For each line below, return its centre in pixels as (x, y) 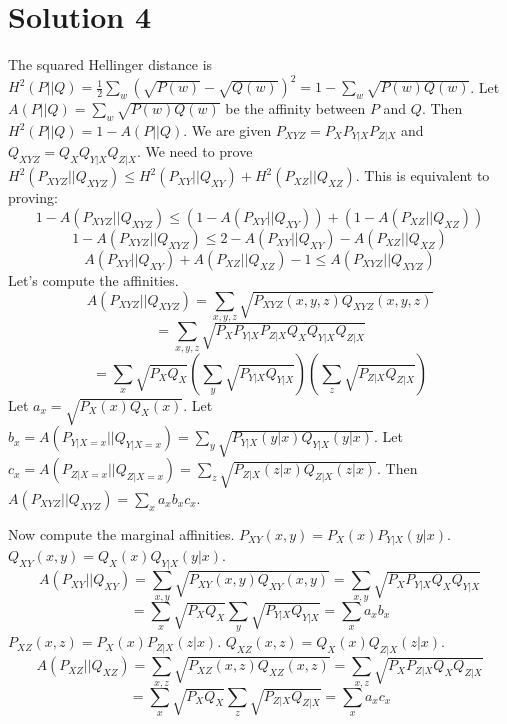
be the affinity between (295, 108)
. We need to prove (194, 151)
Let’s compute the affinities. (93, 279)
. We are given (227, 130)
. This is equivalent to (422, 175)
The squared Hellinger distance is (110, 64)
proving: (33, 197)
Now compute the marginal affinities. (121, 533)
